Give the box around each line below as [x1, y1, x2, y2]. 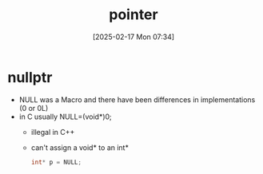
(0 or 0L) [18, 103, 49, 113]
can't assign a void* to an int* [30, 142, 130, 152]
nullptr [7, 68, 53, 86]
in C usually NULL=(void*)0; [18, 112, 113, 121]
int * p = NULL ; [30, 158, 82, 166]
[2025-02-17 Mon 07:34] [92, 32, 175, 42]
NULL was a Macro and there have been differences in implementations [18, 94, 256, 105]
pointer [109, 6, 158, 24]
